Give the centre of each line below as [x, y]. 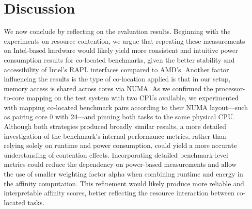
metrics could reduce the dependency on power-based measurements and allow [120, 164]
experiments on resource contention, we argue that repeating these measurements [125, 40]
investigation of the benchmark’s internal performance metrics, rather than [115, 136]
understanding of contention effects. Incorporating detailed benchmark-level [116, 154]
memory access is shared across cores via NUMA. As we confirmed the [109, 88]
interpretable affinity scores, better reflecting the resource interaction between [119, 193]
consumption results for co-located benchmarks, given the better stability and [119, 59]
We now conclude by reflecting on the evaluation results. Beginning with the [117, 31]
